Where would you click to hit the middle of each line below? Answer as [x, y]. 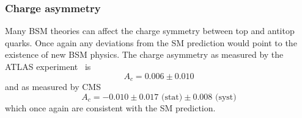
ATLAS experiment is [48, 66]
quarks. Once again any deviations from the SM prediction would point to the [151, 42]
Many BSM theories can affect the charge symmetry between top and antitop [150, 31]
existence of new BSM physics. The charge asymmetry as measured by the [144, 54]
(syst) [226, 97]
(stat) [172, 97]
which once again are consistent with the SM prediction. [110, 107]
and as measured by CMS [53, 87]
